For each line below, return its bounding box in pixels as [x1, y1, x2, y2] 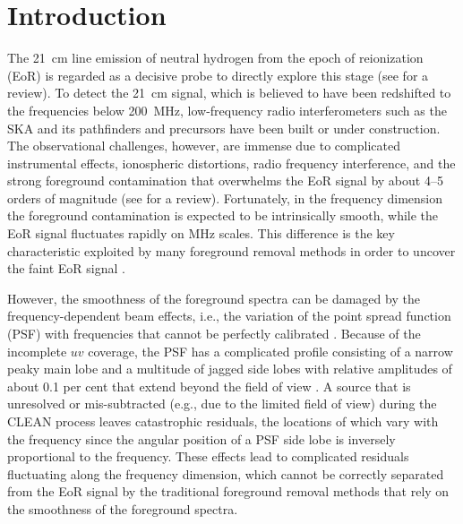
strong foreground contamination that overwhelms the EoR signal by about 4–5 [7, 171, 443, 190]
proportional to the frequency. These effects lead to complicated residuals [7, 447, 409, 466]
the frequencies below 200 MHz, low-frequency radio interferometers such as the [7, 100, 447, 119]
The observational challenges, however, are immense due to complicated [7, 136, 400, 155]
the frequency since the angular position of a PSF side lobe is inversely [7, 429, 396, 448]
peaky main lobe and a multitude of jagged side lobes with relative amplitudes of [7, 359, 452, 378]
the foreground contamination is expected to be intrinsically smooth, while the [7, 206, 439, 225]
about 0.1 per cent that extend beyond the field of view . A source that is [7, 376, 411, 395]
